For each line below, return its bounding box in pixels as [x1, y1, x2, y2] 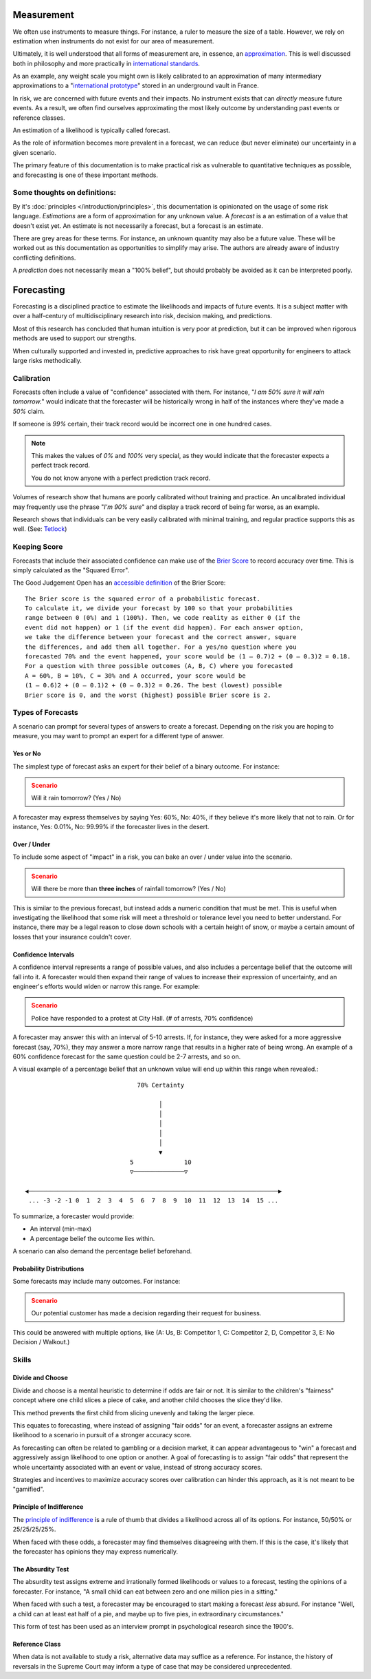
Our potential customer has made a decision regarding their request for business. [31, 1309, 262, 1317]
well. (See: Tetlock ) [12, 525, 67, 533]
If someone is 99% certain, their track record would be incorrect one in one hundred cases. [12, 420, 272, 428]
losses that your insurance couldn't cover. [12, 932, 132, 941]
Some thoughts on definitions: [12, 188, 117, 198]
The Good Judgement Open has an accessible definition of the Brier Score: [12, 578, 226, 587]
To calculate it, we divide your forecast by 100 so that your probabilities [25, 605, 293, 612]
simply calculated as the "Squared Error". [12, 565, 130, 574]
